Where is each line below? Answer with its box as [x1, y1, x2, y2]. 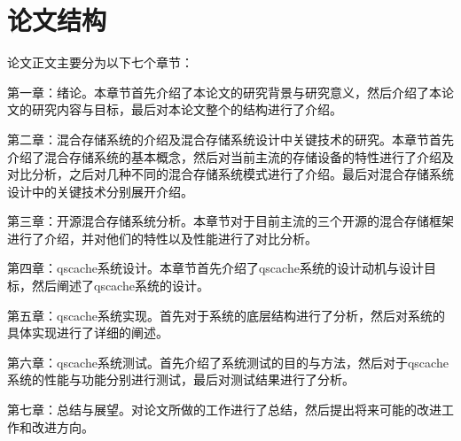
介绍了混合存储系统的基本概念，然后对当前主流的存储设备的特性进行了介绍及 [7, 147, 454, 166]
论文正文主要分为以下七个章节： [7, 53, 193, 72]
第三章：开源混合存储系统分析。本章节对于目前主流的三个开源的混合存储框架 [7, 212, 454, 230]
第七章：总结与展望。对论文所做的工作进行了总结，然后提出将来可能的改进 [7, 400, 441, 419]
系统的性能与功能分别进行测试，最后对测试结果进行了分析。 [7, 370, 355, 389]
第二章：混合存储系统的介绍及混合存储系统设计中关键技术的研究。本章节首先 [7, 129, 454, 148]
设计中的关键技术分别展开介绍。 [7, 182, 193, 200]
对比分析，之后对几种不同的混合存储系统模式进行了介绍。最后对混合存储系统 [7, 165, 454, 183]
